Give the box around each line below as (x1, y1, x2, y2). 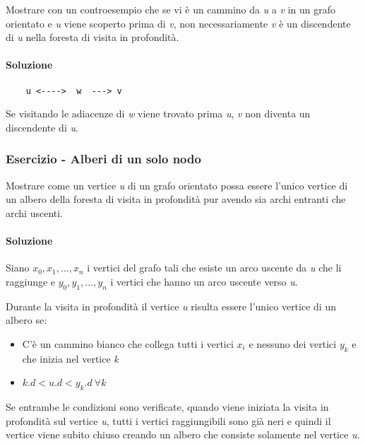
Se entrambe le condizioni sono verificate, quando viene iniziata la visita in (6, 399, 329, 414)
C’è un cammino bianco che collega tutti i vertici (22, 336, 234, 351)
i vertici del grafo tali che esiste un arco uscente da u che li (87, 260, 342, 275)
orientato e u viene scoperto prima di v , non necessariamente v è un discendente (6, 16, 351, 30)
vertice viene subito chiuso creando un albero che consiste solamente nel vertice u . (6, 427, 360, 442)
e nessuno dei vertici (249, 336, 337, 351)
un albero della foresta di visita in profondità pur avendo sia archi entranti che (6, 192, 346, 206)
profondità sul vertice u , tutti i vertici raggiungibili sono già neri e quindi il (6, 413, 331, 428)
